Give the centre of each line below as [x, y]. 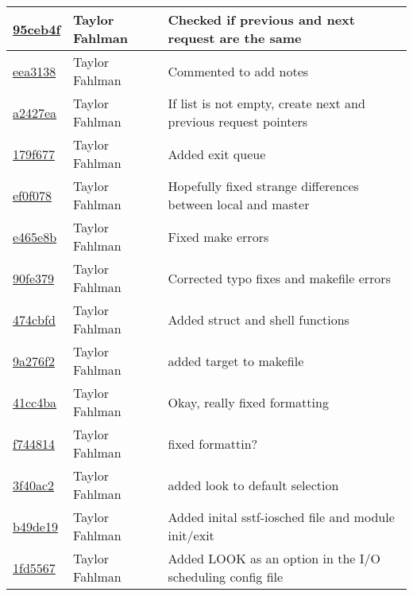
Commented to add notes [238, 71]
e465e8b [35, 236]
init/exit [191, 535]
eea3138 [35, 71]
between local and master [239, 204]
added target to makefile [236, 360]
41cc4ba [35, 402]
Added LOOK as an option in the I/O [274, 558]
